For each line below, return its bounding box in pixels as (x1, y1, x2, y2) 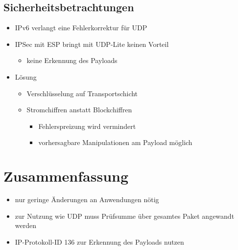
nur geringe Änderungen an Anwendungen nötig (15, 194, 159, 205)
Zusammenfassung (3, 166, 129, 186)
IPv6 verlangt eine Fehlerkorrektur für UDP (15, 22, 147, 33)
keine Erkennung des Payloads (26, 55, 118, 65)
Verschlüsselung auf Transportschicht (26, 88, 138, 98)
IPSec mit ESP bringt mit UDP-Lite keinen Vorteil (15, 39, 169, 49)
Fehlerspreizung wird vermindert (38, 121, 136, 131)
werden (15, 220, 37, 230)
